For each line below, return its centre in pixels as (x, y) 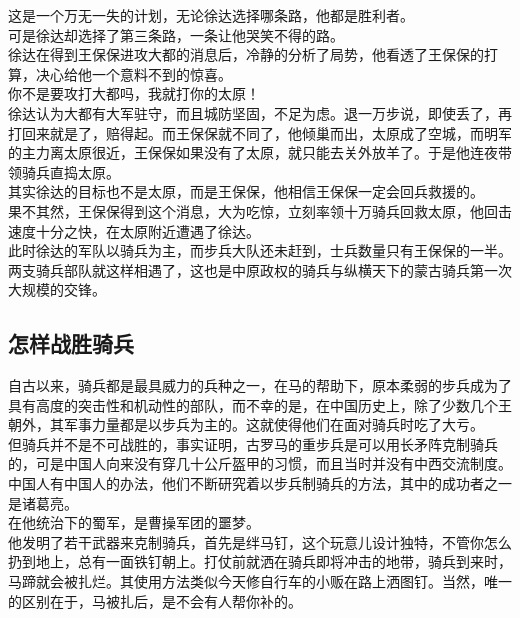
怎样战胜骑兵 (71, 343)
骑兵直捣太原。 (70, 171)
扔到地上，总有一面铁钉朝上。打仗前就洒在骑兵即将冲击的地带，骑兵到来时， (260, 561)
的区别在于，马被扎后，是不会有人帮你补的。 (155, 600)
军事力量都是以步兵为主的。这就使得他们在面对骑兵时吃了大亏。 (273, 424)
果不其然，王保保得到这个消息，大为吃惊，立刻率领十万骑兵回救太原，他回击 (260, 210)
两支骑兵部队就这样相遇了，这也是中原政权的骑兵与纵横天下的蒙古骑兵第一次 (260, 269)
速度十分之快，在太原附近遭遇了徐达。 (134, 230)
